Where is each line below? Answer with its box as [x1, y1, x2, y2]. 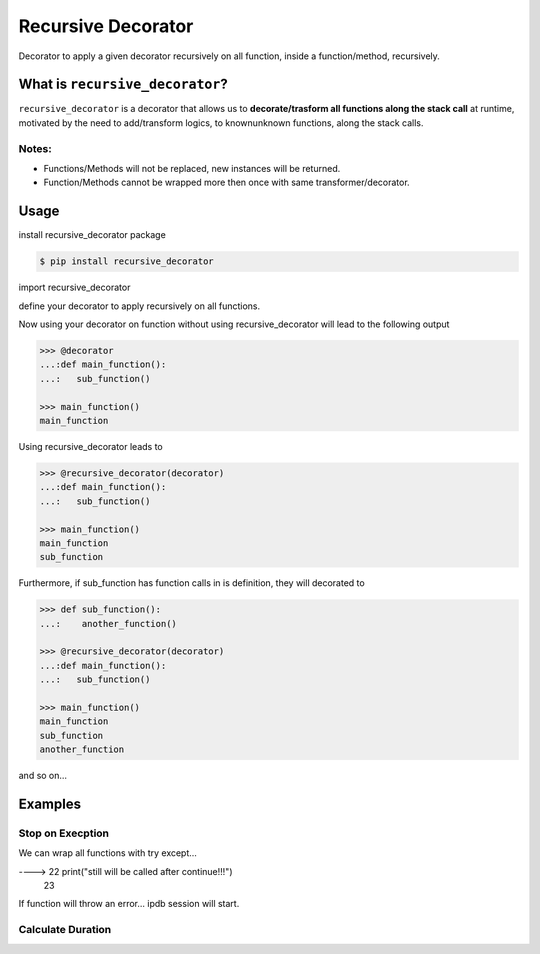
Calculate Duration [18, 923, 112, 937]
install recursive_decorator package [18, 229, 167, 241]
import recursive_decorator [18, 281, 131, 294]
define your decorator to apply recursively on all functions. [18, 300, 261, 312]
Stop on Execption [18, 826, 110, 840]
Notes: [18, 141, 52, 155]
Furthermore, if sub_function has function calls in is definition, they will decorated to [18, 577, 365, 589]
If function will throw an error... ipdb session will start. [18, 898, 240, 910]
